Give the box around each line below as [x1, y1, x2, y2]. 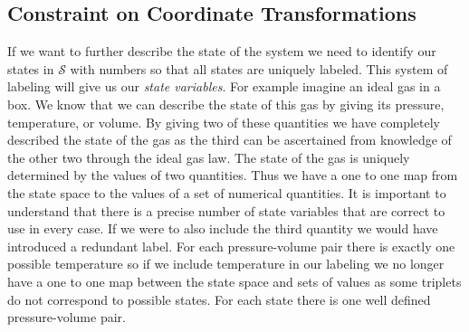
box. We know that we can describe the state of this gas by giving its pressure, [7, 94, 445, 113]
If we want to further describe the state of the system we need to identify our [7, 42, 436, 61]
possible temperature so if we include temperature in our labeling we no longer [7, 254, 445, 273]
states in [7, 59, 54, 78]
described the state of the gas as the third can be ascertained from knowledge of [7, 130, 452, 149]
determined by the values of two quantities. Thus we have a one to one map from [7, 166, 458, 185]
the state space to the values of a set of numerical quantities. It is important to [7, 183, 446, 202]
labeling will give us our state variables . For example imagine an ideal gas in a [7, 77, 441, 96]
